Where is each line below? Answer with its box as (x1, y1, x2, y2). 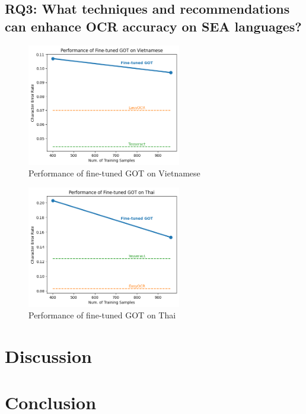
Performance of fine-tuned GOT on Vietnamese (28, 167, 200, 179)
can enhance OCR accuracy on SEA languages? (5, 17, 302, 35)
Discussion (5, 344, 92, 368)
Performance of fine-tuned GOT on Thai (28, 309, 176, 321)
